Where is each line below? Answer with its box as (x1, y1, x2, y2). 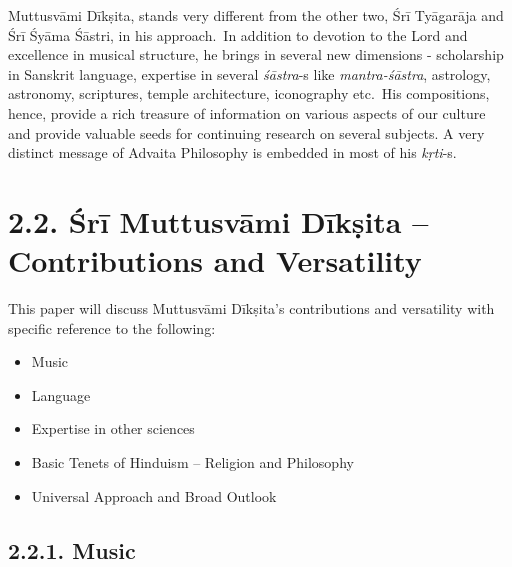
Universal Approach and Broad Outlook (31, 485, 277, 506)
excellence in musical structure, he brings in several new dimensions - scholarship (8, 44, 504, 65)
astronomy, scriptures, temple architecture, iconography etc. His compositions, (8, 83, 490, 104)
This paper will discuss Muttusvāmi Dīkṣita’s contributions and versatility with (8, 298, 495, 319)
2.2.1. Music (8, 534, 136, 565)
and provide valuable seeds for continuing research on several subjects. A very (8, 122, 485, 143)
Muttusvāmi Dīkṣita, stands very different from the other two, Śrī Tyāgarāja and (8, 5, 504, 25)
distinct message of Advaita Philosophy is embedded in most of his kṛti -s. (8, 142, 457, 163)
